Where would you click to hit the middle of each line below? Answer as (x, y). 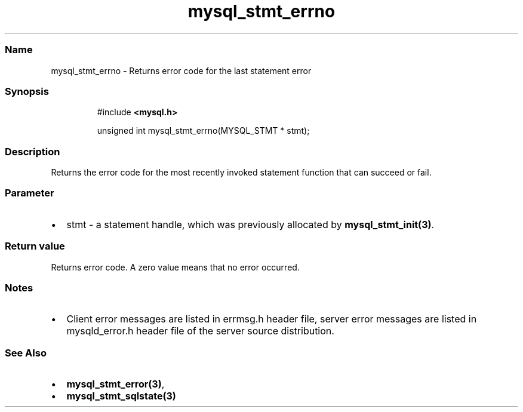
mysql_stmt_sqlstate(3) (121, 396)
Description (33, 151)
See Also (26, 353)
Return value (35, 246)
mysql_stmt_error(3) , (116, 384)
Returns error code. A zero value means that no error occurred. (175, 267)
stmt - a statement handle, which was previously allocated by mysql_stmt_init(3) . (250, 224)
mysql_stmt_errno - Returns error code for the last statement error (181, 70)
